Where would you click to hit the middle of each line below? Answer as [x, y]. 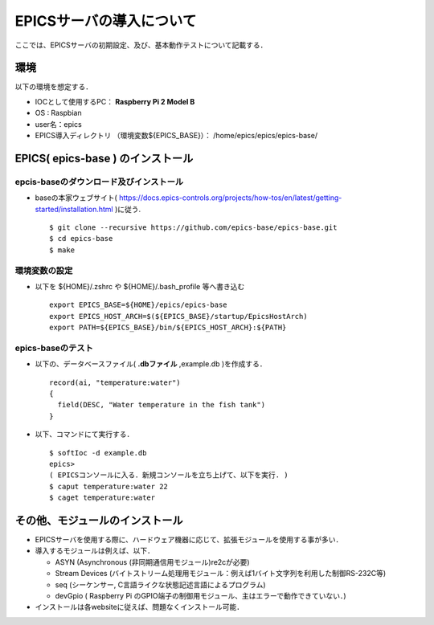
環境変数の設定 [44, 271]
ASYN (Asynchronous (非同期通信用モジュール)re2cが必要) [152, 562]
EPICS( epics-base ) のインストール [104, 158]
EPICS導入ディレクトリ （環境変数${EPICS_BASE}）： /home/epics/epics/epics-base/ [176, 136]
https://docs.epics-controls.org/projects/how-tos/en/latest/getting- [231, 198]
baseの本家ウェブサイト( [76, 198]
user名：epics [58, 124]
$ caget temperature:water [102, 498]
